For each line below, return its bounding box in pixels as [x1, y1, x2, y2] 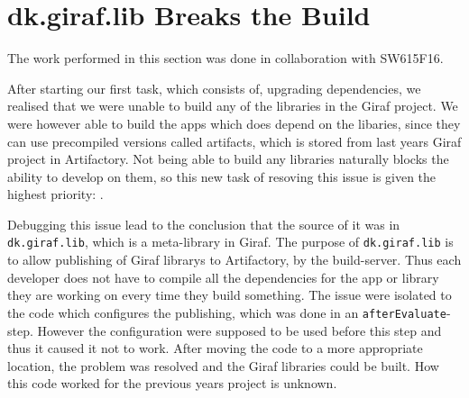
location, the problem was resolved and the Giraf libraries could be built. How [7, 356, 439, 375]
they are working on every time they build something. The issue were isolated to [7, 285, 452, 304]
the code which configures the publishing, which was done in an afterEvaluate [7, 303, 446, 321]
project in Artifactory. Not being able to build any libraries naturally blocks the [7, 149, 449, 168]
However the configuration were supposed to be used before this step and [37, 321, 442, 339]
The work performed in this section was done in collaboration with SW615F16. [7, 49, 444, 68]
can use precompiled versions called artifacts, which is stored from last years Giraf [7, 131, 462, 150]
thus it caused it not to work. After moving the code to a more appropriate [7, 339, 423, 357]
